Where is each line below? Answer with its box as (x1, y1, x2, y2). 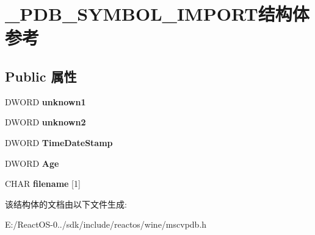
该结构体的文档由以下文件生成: (5, 197, 127, 210)
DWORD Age (5, 156, 59, 169)
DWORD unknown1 (5, 95, 86, 108)
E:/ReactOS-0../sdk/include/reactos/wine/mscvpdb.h (5, 218, 207, 231)
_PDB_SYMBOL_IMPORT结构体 (5, 1, 310, 26)
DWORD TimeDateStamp (5, 136, 113, 149)
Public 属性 (5, 66, 77, 85)
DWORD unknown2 (5, 116, 86, 128)
